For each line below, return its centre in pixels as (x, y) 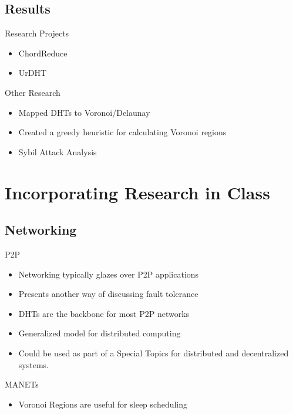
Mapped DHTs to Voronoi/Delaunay (84, 112)
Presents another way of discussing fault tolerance (108, 294)
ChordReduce (43, 53)
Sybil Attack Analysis (58, 151)
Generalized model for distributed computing (100, 333)
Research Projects (37, 33)
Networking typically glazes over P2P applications (109, 274)
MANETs (22, 384)
